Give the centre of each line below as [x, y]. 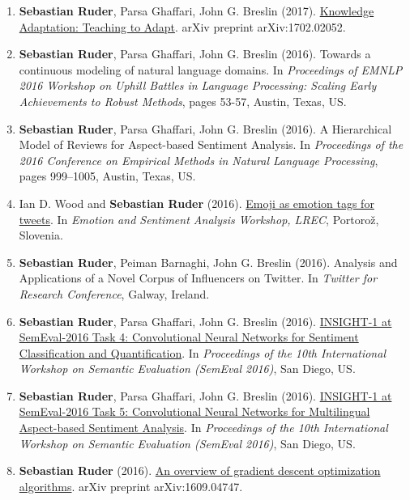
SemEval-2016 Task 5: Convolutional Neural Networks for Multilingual [194, 411]
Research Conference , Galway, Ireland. [114, 293]
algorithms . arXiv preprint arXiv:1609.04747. [131, 486]
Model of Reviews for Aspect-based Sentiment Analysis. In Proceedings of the [211, 144]
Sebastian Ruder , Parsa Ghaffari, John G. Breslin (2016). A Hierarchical [205, 128]
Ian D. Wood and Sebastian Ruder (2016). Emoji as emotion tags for [196, 203]
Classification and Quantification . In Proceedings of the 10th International [202, 352]
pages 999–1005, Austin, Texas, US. [107, 176]
